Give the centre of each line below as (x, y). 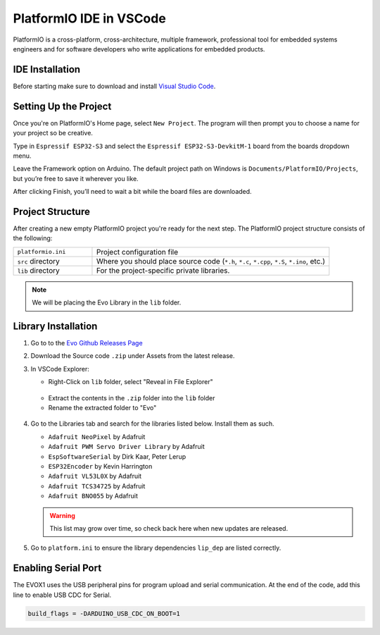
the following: (33, 238)
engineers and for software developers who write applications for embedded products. (139, 49)
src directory (38, 261)
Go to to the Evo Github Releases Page (87, 343)
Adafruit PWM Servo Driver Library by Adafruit (126, 447)
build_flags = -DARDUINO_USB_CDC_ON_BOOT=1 (104, 614)
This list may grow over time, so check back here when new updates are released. (169, 528)
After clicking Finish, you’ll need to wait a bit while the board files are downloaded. (133, 192)
